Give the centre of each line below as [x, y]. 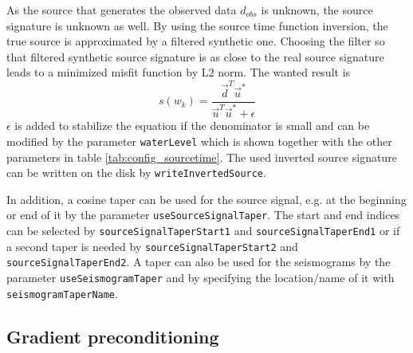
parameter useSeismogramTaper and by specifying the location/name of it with [201, 278]
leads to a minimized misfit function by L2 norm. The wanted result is [179, 72]
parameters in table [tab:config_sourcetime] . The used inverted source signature [202, 157]
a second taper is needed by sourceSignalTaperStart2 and [152, 246]
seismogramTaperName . [62, 293]
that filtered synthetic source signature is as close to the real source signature [195, 56]
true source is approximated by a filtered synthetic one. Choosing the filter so [196, 41]
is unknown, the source [317, 10]
